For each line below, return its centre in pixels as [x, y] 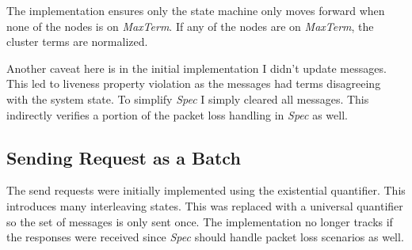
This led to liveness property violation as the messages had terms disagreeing [194, 83]
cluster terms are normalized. [77, 42]
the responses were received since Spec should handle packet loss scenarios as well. [205, 237]
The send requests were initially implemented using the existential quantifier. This [206, 190]
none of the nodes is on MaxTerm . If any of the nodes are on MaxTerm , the [190, 26]
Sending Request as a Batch [124, 157]
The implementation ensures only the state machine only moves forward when [196, 10]
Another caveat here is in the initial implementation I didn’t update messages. [196, 68]
